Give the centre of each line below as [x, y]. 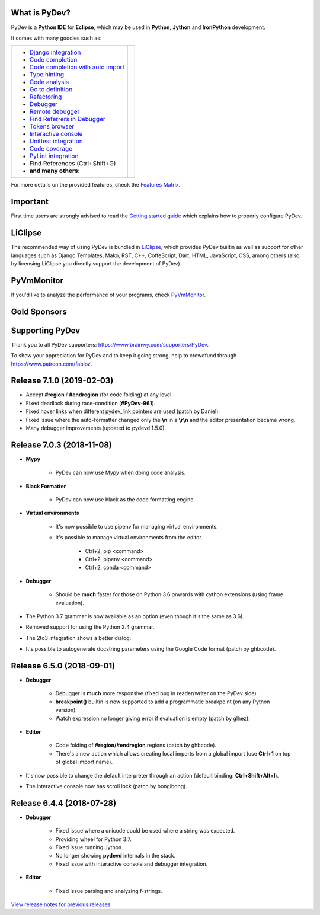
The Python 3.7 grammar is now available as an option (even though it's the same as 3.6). [135, 616]
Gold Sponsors [39, 311]
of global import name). [84, 762]
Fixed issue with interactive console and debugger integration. [132, 864]
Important [30, 202]
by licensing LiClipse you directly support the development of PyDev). [96, 263]
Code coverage [51, 149]
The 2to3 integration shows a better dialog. [79, 638]
